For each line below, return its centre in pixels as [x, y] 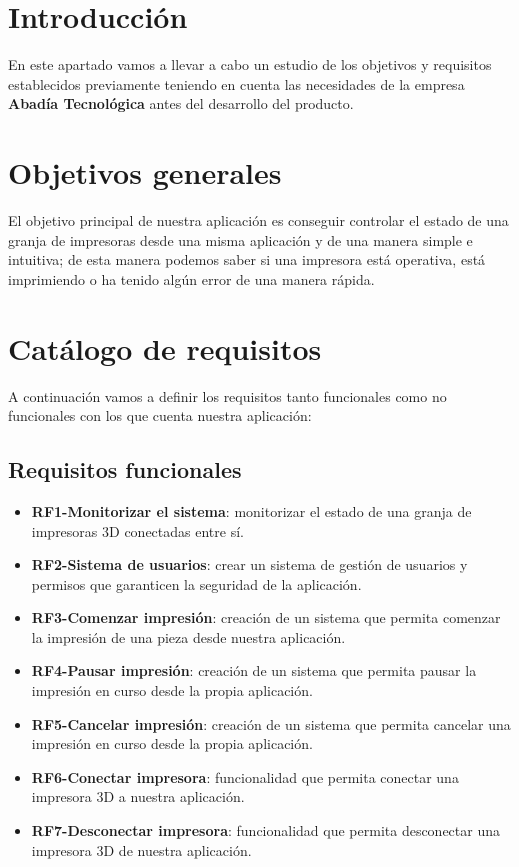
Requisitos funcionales [125, 469]
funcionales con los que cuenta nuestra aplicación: [160, 415]
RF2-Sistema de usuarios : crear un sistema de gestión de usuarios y [249, 564]
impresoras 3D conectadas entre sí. [137, 530]
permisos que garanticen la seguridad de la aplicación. [196, 583]
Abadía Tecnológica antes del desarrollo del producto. [181, 103]
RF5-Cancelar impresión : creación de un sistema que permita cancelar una [271, 723]
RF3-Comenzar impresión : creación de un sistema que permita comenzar [266, 617]
